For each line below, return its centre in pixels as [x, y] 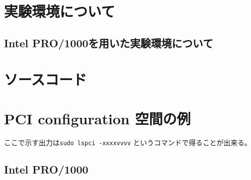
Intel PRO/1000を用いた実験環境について [109, 43]
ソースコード [45, 79]
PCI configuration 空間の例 [97, 118]
